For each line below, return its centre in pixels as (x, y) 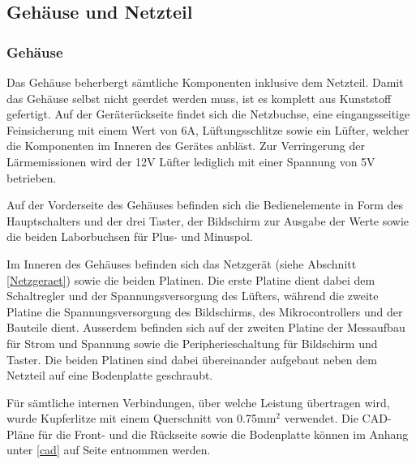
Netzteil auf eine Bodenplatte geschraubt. (110, 375)
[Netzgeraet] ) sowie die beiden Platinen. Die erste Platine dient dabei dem (191, 279)
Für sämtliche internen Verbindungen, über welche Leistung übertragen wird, (198, 402)
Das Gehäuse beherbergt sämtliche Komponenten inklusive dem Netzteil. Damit (205, 82)
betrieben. (32, 177)
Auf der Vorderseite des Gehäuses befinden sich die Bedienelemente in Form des (205, 205)
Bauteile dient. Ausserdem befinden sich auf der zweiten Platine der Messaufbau (206, 327)
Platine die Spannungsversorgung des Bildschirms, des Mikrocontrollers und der (205, 311)
